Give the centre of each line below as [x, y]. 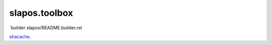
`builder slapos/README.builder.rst [46, 28]
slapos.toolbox [41, 13]
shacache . [20, 37]
